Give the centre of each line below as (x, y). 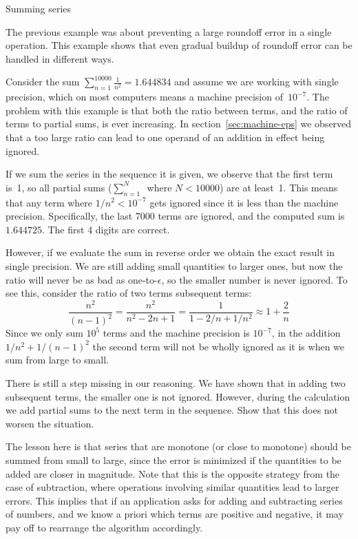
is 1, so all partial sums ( (59, 187)
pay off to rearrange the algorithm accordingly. (104, 527)
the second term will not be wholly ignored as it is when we (219, 346)
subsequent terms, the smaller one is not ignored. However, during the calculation (178, 396)
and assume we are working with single (256, 82)
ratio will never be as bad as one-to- (82, 279)
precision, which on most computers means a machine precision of (144, 97)
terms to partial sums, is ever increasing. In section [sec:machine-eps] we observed (179, 124)
